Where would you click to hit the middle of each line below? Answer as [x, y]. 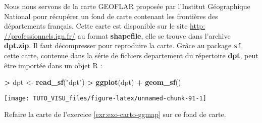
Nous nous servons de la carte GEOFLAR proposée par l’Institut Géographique [127, 6]
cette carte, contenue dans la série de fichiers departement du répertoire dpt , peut [131, 55]
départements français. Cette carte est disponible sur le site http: [105, 26]
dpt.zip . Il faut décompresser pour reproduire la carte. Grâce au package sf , [124, 45]
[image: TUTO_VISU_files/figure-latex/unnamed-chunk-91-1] [105, 98]
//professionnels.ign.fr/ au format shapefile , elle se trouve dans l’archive [117, 35]
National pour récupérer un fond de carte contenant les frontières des [111, 16]
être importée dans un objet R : [53, 65]
